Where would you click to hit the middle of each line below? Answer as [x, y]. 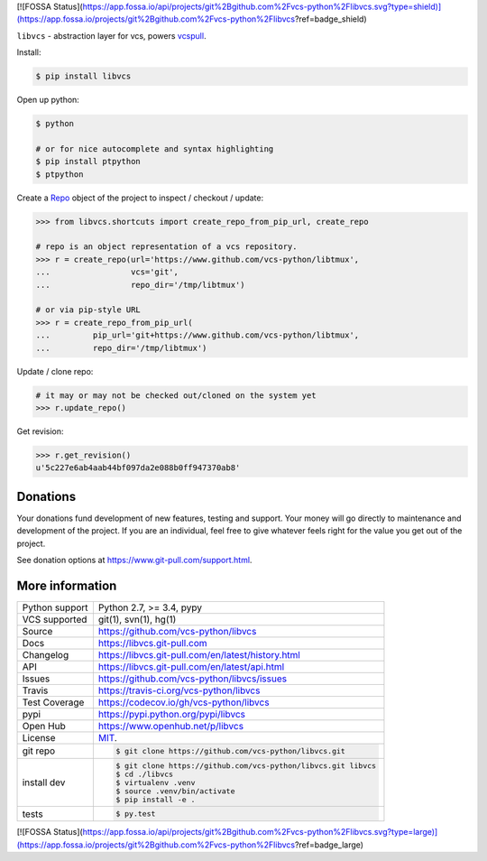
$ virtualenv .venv [156, 782]
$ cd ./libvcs [145, 774]
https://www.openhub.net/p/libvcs [170, 726]
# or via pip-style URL [88, 310]
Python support [55, 607]
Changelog [46, 654]
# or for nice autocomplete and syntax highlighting [155, 148]
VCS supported [55, 619]
